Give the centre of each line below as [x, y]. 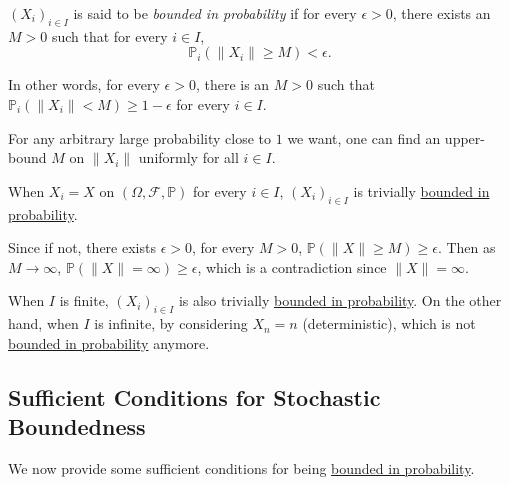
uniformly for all [188, 157]
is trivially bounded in [421, 190]
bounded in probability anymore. [109, 342]
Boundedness [77, 426]
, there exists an [441, 13]
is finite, [84, 300]
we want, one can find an [364, 137]
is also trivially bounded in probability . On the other [340, 300]
